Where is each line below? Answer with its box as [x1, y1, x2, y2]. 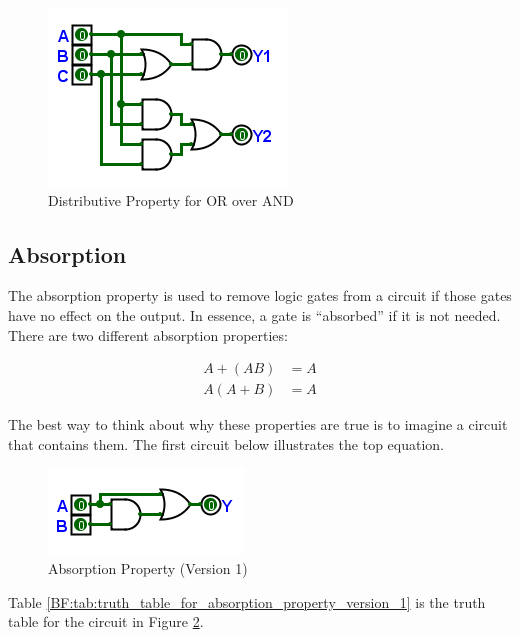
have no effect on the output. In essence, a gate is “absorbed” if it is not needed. [8, 304, 501, 325]
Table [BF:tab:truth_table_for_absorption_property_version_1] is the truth [8, 591, 486, 612]
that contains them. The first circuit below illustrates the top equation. [8, 433, 444, 454]
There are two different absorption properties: [8, 324, 288, 345]
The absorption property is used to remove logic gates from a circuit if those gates [8, 285, 512, 306]
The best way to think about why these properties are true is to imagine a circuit [8, 414, 508, 435]
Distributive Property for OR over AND [48, 189, 294, 210]
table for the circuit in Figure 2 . [8, 611, 204, 632]
